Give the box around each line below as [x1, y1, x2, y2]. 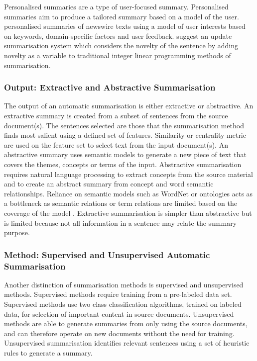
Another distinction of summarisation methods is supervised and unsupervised [4, 279, 244, 289]
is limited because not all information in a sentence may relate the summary [4, 217, 237, 228]
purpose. [4, 227, 30, 238]
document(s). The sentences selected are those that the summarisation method [4, 120, 244, 130]
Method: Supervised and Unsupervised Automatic [4, 248, 210, 261]
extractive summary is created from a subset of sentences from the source [4, 110, 228, 120]
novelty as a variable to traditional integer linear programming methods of [4, 50, 231, 60]
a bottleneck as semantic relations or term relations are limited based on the [4, 198, 237, 208]
